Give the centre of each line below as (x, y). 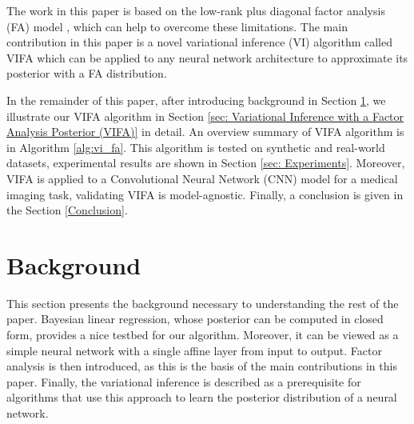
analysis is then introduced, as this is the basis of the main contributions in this (202, 366)
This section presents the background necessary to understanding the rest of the (203, 303)
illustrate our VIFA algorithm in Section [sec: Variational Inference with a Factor (205, 116)
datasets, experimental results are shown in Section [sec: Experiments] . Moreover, (206, 163)
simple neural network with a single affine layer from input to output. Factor (194, 350)
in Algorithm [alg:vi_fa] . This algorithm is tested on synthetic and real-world (196, 147)
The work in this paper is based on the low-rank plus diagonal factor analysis (196, 10)
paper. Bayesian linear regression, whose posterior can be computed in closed (195, 319)
